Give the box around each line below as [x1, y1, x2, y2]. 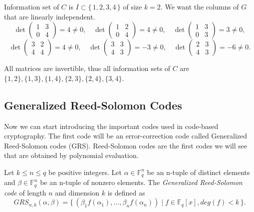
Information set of [4, 1, 59, 11]
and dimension [55, 187, 99, 197]
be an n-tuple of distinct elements [147, 166, 250, 177]
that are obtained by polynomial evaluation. [4, 150, 139, 160]
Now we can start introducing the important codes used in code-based [4, 120, 219, 131]
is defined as [107, 187, 145, 197]
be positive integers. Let [48, 166, 122, 177]
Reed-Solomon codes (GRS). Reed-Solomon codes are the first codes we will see [4, 140, 248, 150]
